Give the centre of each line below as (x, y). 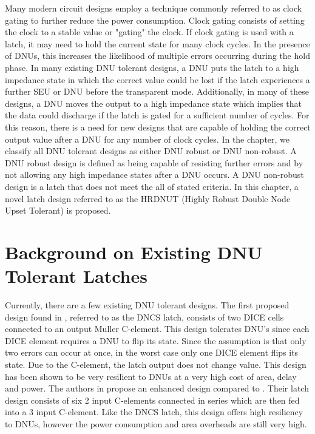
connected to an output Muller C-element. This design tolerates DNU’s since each (157, 329)
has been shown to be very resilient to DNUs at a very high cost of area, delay (151, 376)
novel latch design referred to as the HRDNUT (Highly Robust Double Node (148, 198)
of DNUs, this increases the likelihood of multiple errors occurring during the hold (157, 56)
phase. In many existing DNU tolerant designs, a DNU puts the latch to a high (152, 67)
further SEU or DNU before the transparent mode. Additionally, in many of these (157, 91)
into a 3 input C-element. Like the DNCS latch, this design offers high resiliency (154, 412)
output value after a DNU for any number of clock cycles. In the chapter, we (147, 139)
